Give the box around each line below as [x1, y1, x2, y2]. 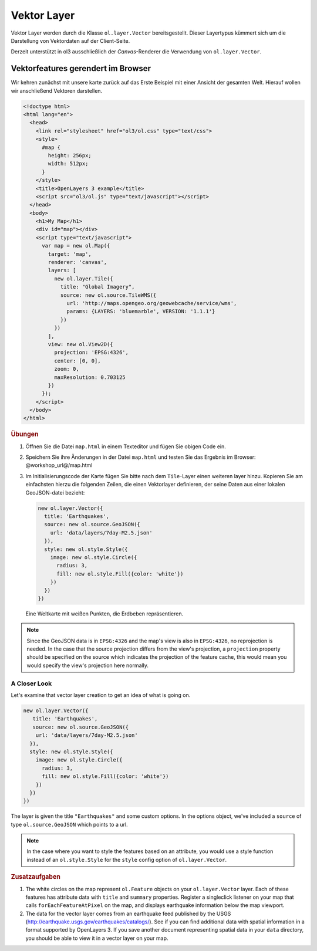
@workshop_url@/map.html [25, 462, 93, 469]
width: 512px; [48, 160, 89, 167]
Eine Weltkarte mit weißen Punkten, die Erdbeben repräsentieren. [25, 610, 184, 617]
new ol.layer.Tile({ [53, 275, 114, 282]
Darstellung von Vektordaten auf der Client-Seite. [11, 37, 130, 44]
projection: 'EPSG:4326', [53, 349, 129, 356]
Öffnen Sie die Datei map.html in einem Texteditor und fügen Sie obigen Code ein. [25, 443, 226, 450]
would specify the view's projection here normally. [26, 662, 149, 669]
